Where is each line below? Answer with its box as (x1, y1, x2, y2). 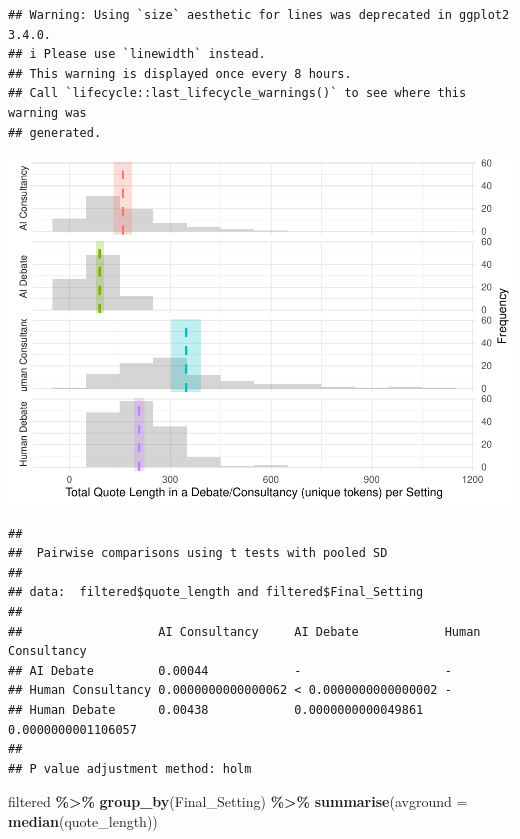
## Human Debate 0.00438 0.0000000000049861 (8, 703, 424, 718)
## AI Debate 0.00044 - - (8, 663, 452, 678)
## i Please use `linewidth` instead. (8, 47, 266, 62)
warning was (8, 105, 87, 120)
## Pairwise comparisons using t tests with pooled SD (8, 546, 388, 561)
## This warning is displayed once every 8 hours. (8, 66, 352, 81)
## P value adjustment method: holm (8, 761, 252, 776)
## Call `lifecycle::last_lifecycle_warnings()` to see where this (8, 86, 467, 101)
